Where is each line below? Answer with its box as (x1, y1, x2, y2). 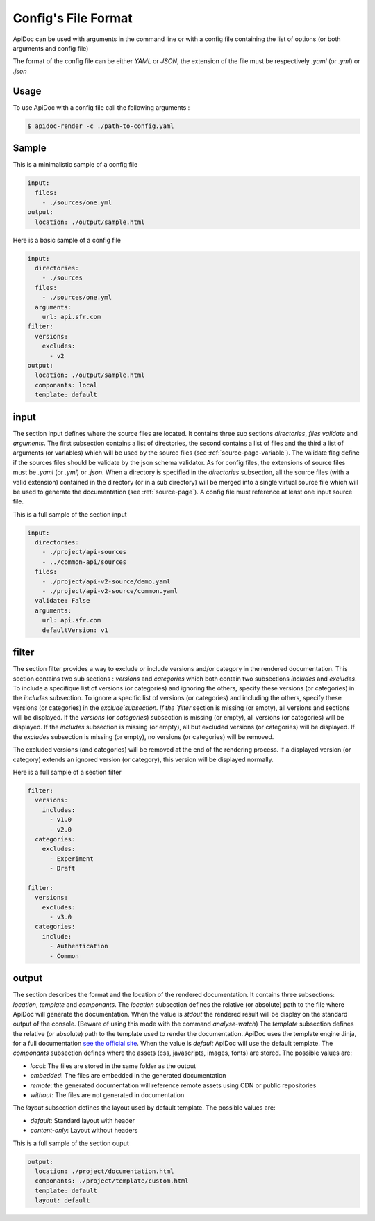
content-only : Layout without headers (30, 1126, 138, 1135)
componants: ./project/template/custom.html (35, 1177, 189, 1185)
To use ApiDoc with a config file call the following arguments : (12, 103, 190, 111)
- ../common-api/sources (42, 558, 127, 566)
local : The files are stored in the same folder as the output (30, 1061, 197, 1070)
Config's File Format (12, 10, 133, 26)
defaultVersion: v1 (42, 626, 109, 634)
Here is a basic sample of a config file (12, 236, 122, 244)
